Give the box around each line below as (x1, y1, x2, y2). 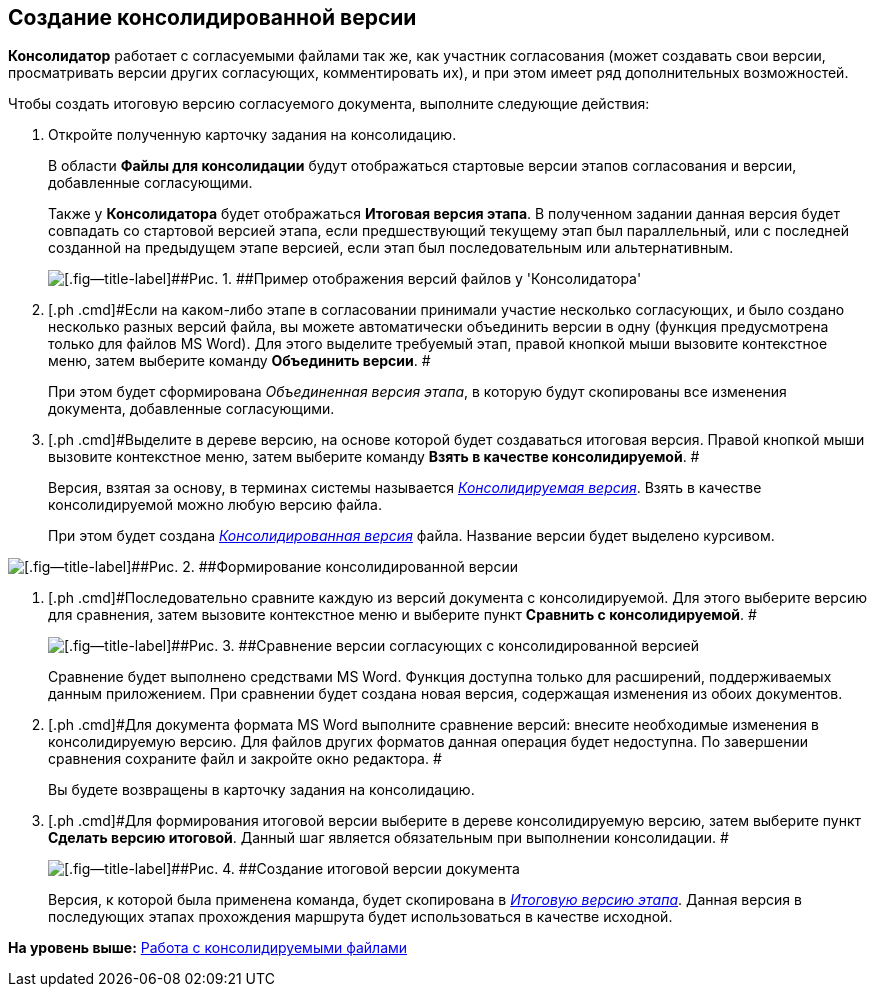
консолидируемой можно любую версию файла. (48, 496, 382, 514)
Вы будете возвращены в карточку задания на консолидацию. (48, 781, 475, 799)
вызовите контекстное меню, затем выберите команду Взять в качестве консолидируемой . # (48, 448, 700, 466)
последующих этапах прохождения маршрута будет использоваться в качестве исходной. (48, 908, 673, 926)
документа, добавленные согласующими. (48, 400, 335, 418)
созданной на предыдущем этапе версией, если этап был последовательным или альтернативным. (48, 239, 734, 257)
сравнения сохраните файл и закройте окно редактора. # (48, 750, 442, 768)
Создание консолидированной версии (8, 5, 417, 30)
